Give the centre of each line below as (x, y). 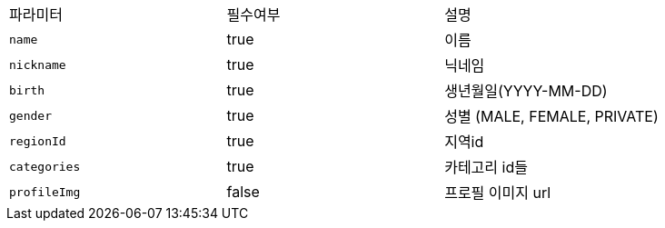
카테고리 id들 (486, 167)
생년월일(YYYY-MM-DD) (526, 91)
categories (45, 166)
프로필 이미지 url (498, 193)
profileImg (45, 192)
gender (30, 115)
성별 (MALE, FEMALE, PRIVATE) (551, 116)
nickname (38, 64)
